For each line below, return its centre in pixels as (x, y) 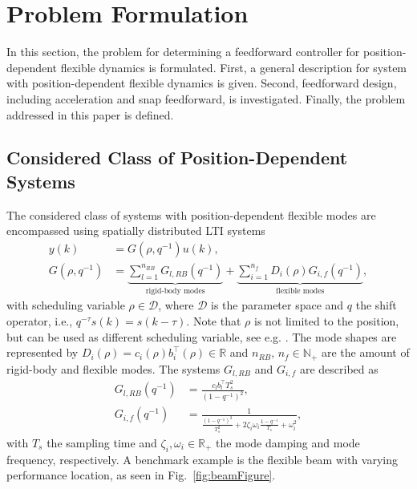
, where (176, 305)
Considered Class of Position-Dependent (177, 158)
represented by (43, 352)
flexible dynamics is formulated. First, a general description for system (234, 67)
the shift (376, 305)
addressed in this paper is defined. (90, 114)
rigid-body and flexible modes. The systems (113, 368)
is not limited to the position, (326, 320)
